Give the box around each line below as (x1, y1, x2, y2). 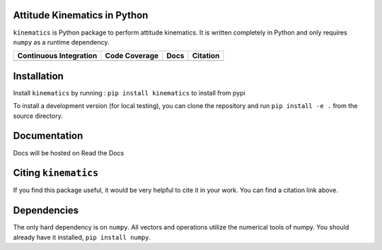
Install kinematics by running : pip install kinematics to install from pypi (13, 88, 245, 97)
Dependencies (13, 205, 79, 217)
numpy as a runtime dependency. (13, 37, 110, 46)
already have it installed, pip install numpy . (13, 233, 151, 242)
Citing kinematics (13, 167, 99, 179)
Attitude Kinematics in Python (13, 9, 149, 21)
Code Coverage (105, 51, 159, 61)
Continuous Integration (17, 51, 98, 61)
